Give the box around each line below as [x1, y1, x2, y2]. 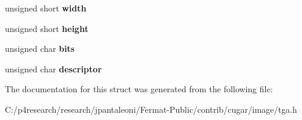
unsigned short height [5, 22, 88, 34]
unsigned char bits [5, 42, 75, 55]
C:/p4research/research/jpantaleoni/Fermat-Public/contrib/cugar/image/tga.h [5, 103, 297, 115]
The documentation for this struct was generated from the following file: [5, 83, 273, 95]
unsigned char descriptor [5, 62, 102, 75]
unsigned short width [5, 2, 87, 14]
